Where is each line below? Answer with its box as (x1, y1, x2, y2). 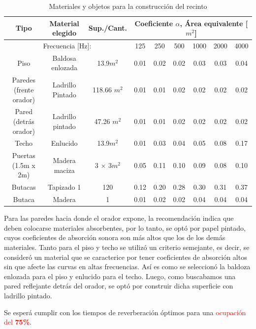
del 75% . (4, 317, 32, 327)
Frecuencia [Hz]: (43, 41, 92, 51)
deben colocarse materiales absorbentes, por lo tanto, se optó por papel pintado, (4, 222, 246, 233)
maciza (54, 164, 75, 175)
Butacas (11, 182, 36, 192)
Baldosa (52, 52, 76, 63)
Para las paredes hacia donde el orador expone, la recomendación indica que (4, 213, 234, 223)
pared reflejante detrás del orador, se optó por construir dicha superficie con (4, 281, 233, 291)
